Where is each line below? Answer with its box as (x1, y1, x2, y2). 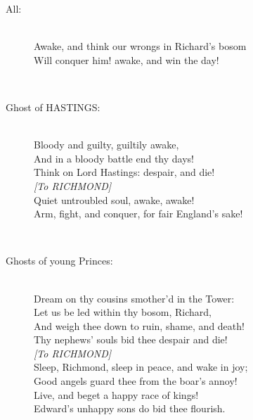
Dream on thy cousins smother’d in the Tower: (34, 291, 235, 305)
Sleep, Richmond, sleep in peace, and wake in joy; (34, 359, 248, 374)
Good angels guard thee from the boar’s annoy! (34, 374, 238, 388)
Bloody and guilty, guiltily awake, (34, 137, 179, 152)
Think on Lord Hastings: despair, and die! (34, 165, 215, 179)
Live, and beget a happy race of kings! (34, 387, 199, 402)
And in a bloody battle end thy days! (34, 151, 195, 165)
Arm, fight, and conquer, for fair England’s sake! (34, 206, 243, 221)
